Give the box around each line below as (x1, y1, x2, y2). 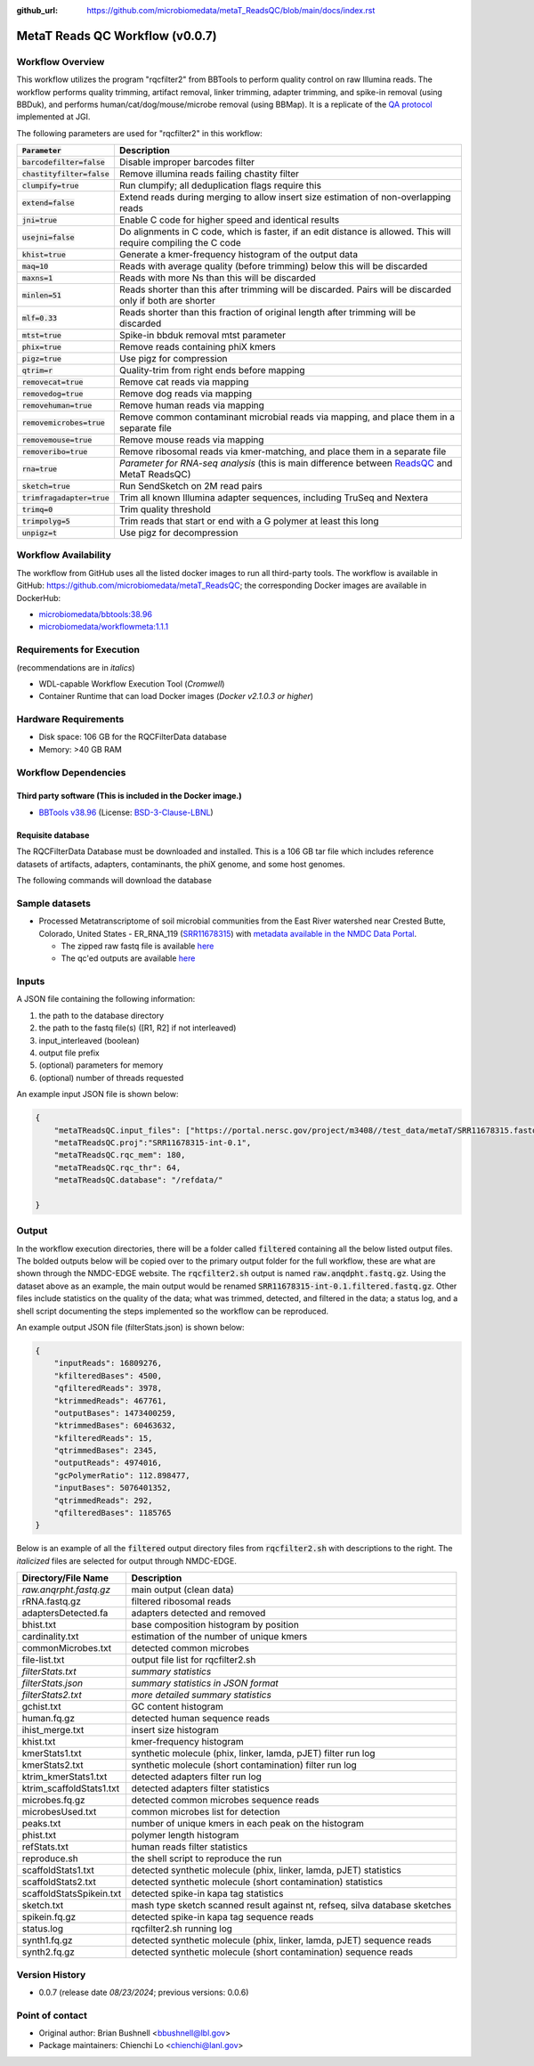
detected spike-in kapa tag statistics (131, 1888, 284, 1900)
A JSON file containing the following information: (16, 994, 196, 1005)
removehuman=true (21, 401, 93, 410)
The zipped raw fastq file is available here (61, 940, 214, 951)
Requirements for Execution (16, 644, 141, 656)
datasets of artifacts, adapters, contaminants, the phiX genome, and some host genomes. (16, 858, 345, 869)
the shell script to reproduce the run (131, 1852, 282, 1865)
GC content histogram (131, 1701, 224, 1713)
